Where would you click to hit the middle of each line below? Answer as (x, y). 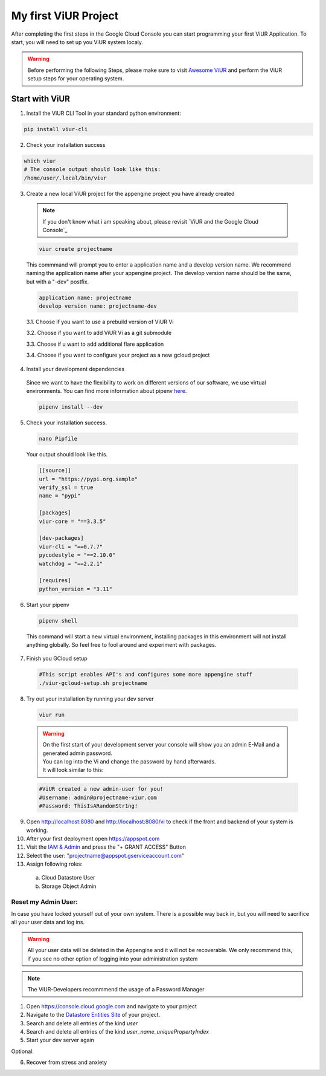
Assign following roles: (54, 864)
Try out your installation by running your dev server (90, 699)
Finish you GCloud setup (57, 658)
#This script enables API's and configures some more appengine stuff (146, 675)
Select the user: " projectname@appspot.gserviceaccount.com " (105, 855)
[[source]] (55, 471)
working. (37, 830)
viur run (52, 715)
